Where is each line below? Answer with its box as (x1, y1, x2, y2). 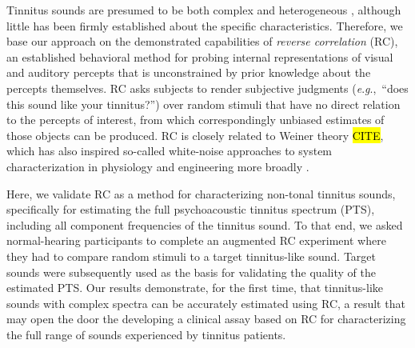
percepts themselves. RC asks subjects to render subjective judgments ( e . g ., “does (6, 79, 409, 96)
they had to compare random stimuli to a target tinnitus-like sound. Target (6, 247, 377, 264)
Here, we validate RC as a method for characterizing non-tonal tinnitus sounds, (6, 185, 396, 202)
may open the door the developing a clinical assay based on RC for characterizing (6, 310, 406, 327)
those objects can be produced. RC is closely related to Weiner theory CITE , (6, 126, 384, 143)
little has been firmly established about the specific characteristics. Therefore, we (6, 17, 403, 34)
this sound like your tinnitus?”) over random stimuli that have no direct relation (6, 95, 401, 112)
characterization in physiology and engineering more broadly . (6, 158, 309, 174)
